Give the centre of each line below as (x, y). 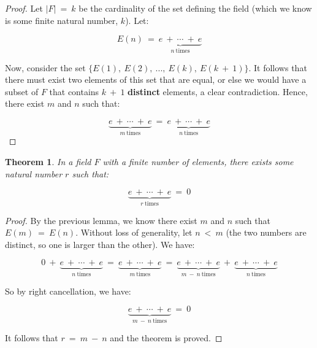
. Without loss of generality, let (134, 232)
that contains (74, 91)
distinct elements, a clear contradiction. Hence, (218, 91)
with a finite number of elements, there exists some (198, 162)
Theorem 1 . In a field (48, 162)
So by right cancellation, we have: (68, 291)
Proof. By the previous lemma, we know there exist (101, 220)
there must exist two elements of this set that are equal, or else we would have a (156, 79)
